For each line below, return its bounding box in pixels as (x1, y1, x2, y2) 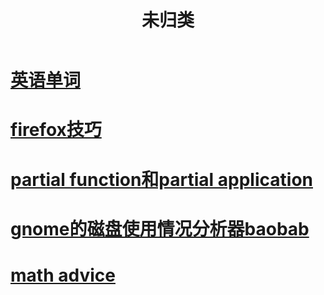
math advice (10, 264, 116, 286)
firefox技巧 (10, 119, 102, 141)
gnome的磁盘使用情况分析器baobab (10, 217, 310, 240)
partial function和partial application (10, 168, 313, 191)
